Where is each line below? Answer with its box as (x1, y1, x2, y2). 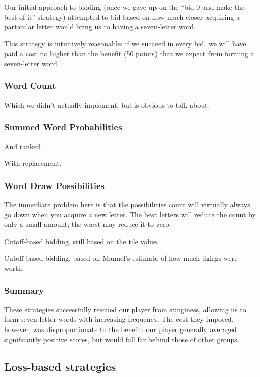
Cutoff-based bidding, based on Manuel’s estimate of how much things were (4, 253, 238, 263)
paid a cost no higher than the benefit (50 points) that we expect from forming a (4, 48, 254, 59)
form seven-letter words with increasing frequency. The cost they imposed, (4, 314, 234, 324)
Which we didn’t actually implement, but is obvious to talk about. (4, 99, 210, 110)
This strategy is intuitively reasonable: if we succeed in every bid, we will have (4, 38, 246, 49)
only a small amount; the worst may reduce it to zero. (4, 219, 171, 229)
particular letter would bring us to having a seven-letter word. (4, 21, 196, 32)
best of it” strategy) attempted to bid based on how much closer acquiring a (4, 11, 240, 22)
